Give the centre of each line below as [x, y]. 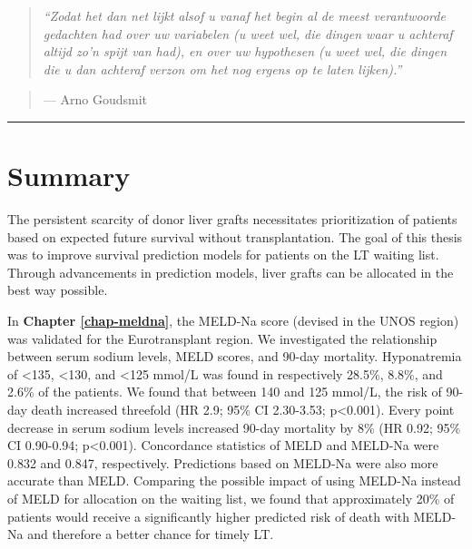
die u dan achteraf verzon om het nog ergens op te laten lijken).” [222, 69]
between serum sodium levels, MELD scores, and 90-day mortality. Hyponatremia [235, 356]
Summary [69, 176]
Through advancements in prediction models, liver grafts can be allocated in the [231, 272]
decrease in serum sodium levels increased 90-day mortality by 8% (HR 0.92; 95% [234, 427]
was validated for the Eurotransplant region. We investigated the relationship [222, 338]
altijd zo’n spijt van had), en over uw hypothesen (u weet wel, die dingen [245, 51]
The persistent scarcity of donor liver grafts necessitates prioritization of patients [232, 219]
